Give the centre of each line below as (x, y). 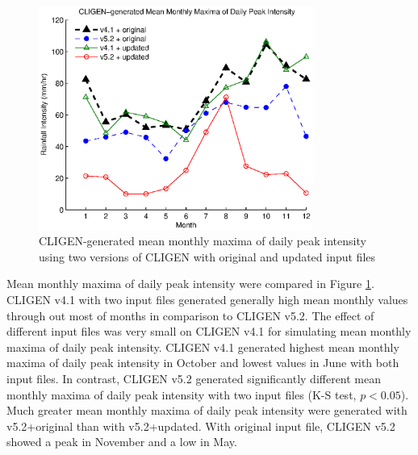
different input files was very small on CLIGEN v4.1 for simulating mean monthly (209, 331)
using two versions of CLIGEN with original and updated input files (207, 256)
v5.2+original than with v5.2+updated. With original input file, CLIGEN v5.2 (201, 426)
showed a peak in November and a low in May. (122, 442)
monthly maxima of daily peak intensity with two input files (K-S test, (182, 394)
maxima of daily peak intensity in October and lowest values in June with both (203, 363)
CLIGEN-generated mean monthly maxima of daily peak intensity (203, 241)
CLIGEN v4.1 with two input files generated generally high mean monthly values (207, 299)
